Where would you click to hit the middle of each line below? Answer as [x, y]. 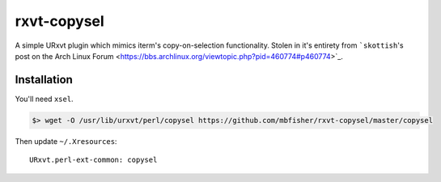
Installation [44, 80]
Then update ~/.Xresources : [66, 141]
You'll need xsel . [44, 99]
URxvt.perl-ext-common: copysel [93, 160]
